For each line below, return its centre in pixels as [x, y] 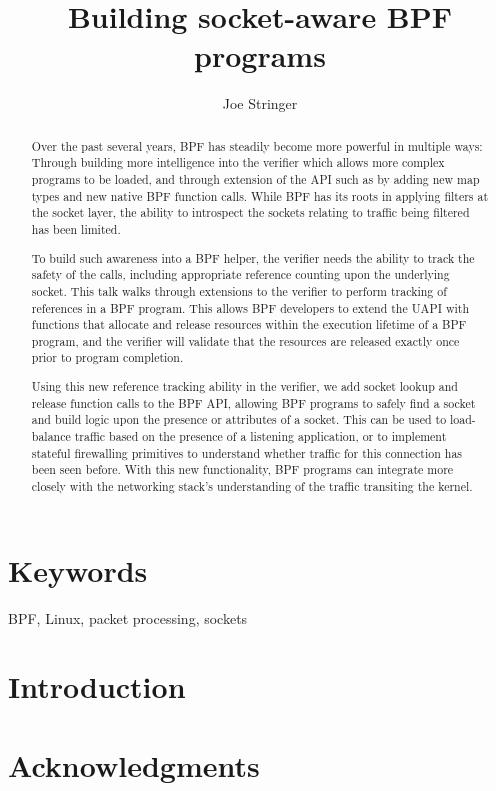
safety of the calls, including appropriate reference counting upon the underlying [240, 274]
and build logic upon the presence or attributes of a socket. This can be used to [239, 419]
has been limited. [76, 228]
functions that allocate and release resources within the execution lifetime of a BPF [249, 324]
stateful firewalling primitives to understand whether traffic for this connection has [247, 452]
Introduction [97, 686]
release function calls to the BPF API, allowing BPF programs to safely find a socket [253, 402]
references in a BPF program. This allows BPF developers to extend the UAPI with [250, 307]
